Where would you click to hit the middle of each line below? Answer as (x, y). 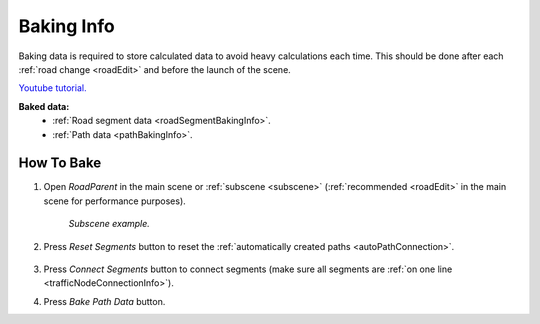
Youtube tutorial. (52, 88)
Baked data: (44, 106)
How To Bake (60, 163)
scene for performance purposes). (115, 201)
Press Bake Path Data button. (104, 301)
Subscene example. (109, 224)
